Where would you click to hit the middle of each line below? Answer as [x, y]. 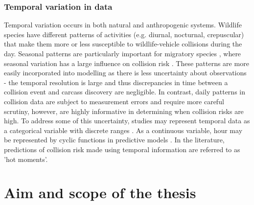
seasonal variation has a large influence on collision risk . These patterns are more [127, 63]
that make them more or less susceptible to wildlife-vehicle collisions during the [123, 44]
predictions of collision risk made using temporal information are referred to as [122, 149]
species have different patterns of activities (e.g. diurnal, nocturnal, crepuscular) [124, 34]
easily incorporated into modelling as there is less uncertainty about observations [125, 73]
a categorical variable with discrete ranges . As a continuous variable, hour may [123, 130]
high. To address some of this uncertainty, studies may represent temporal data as [127, 121]
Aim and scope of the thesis [100, 193]
